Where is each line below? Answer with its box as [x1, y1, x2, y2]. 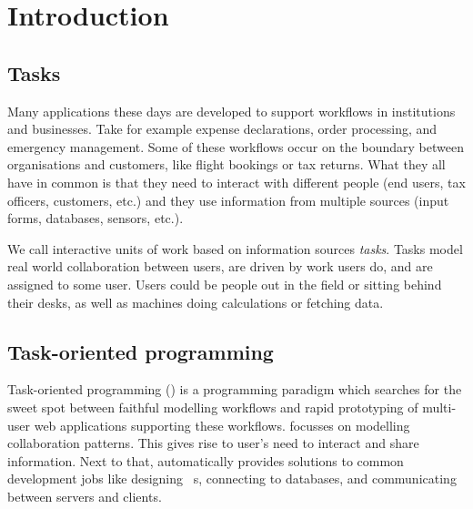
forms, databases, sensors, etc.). [7, 209, 184, 228]
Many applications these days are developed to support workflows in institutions [7, 101, 456, 120]
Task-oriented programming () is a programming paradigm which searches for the [7, 380, 462, 399]
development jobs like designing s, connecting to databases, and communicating [7, 469, 457, 488]
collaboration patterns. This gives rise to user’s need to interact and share [7, 433, 419, 453]
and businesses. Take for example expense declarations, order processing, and [7, 119, 438, 138]
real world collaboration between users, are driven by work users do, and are [7, 257, 433, 276]
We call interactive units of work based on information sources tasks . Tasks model [7, 239, 463, 258]
